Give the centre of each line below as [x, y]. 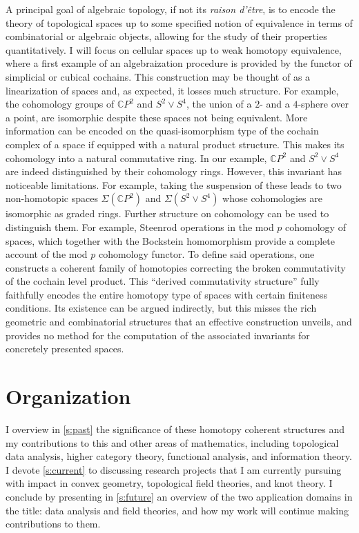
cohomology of [316, 227]
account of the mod [47, 254]
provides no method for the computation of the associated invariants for [158, 335]
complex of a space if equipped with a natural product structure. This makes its [175, 144]
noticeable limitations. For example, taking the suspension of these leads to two [174, 184]
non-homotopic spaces [52, 198]
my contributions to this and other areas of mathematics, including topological [172, 442]
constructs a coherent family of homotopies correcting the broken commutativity [176, 267]
